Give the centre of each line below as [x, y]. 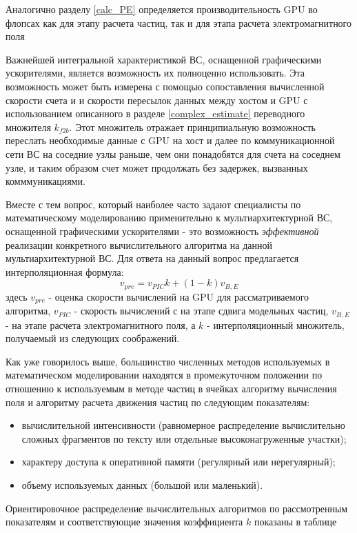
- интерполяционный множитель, [276, 324]
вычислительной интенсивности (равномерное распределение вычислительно [183, 425]
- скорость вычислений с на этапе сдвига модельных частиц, [201, 311]
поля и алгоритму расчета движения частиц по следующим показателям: [158, 402]
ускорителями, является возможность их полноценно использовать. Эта [155, 73]
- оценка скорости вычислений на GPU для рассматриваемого [179, 296]
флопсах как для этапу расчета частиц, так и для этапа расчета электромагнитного [179, 22]
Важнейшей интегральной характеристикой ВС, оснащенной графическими [164, 59]
